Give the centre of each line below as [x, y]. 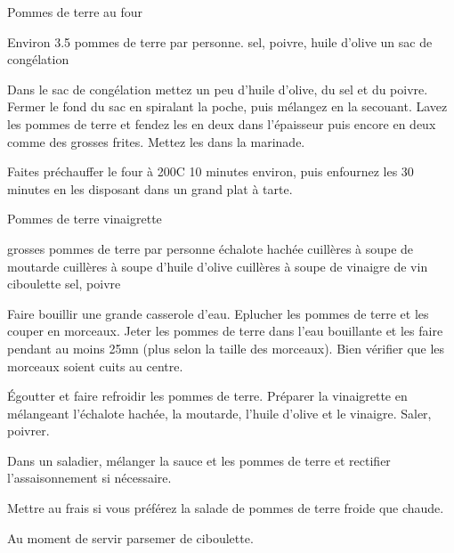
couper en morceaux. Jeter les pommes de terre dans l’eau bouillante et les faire [225, 331]
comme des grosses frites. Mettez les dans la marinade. [156, 141]
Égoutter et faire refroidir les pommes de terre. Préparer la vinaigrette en [207, 396]
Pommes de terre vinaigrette [85, 219]
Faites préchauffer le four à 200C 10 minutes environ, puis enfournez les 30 [211, 171]
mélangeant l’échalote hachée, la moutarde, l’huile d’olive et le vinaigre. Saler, [219, 413]
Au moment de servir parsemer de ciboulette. [130, 537]
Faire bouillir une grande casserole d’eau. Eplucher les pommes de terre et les [218, 313]
